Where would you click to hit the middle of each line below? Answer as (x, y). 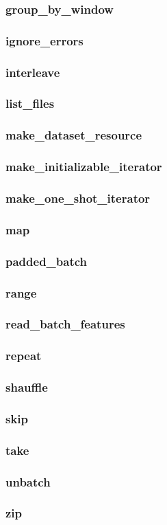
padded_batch (46, 261)
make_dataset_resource (74, 135)
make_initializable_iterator (84, 167)
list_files (30, 103)
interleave (33, 72)
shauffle (27, 387)
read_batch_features (65, 324)
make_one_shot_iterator (78, 198)
